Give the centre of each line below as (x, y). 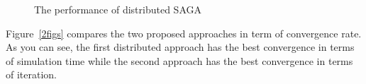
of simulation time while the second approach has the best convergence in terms (179, 60)
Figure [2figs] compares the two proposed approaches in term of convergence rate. (184, 33)
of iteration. (32, 74)
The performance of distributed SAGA (118, 9)
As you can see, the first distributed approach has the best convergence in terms (180, 47)
